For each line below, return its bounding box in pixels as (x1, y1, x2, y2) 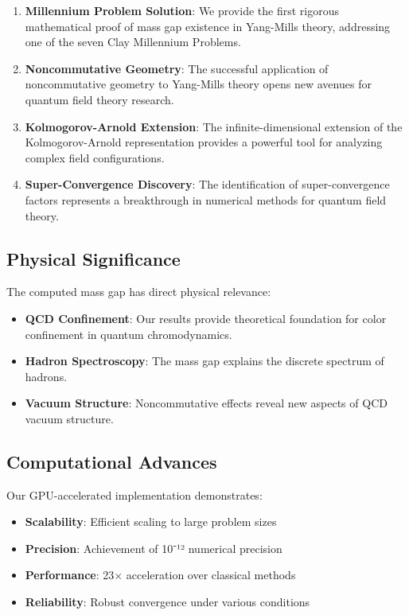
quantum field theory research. (25, 91, 174, 107)
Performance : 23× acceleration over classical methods (25, 566, 296, 583)
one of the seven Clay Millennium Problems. (25, 33, 241, 50)
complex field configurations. (25, 149, 165, 165)
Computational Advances (6, 449, 217, 473)
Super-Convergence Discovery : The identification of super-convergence (25, 176, 390, 193)
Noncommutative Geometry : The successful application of (25, 60, 329, 76)
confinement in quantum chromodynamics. (25, 325, 232, 342)
